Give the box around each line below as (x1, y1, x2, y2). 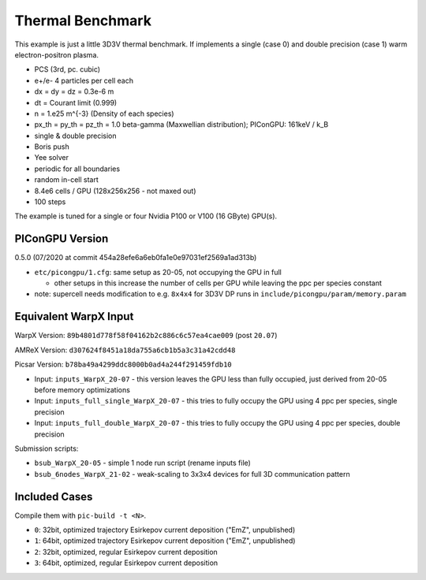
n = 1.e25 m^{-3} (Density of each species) (34, 109, 174, 118)
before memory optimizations (34, 385, 130, 394)
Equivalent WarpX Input (14, 310, 134, 323)
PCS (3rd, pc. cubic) (34, 65, 101, 74)
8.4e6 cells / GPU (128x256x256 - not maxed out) (34, 186, 196, 195)
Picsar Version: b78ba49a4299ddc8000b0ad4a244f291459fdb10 (14, 359, 232, 370)
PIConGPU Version (14, 232, 109, 246)
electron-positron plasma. (14, 50, 99, 59)
